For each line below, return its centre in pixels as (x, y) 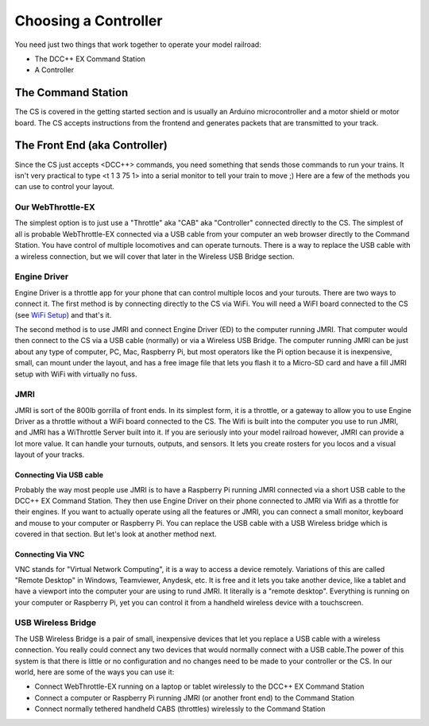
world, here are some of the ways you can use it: (95, 672)
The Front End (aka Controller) (91, 146)
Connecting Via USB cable (59, 475)
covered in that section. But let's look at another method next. (116, 534)
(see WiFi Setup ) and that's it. (63, 315)
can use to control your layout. (65, 187)
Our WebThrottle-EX (55, 207)
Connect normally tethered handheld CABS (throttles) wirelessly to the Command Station (180, 709)
